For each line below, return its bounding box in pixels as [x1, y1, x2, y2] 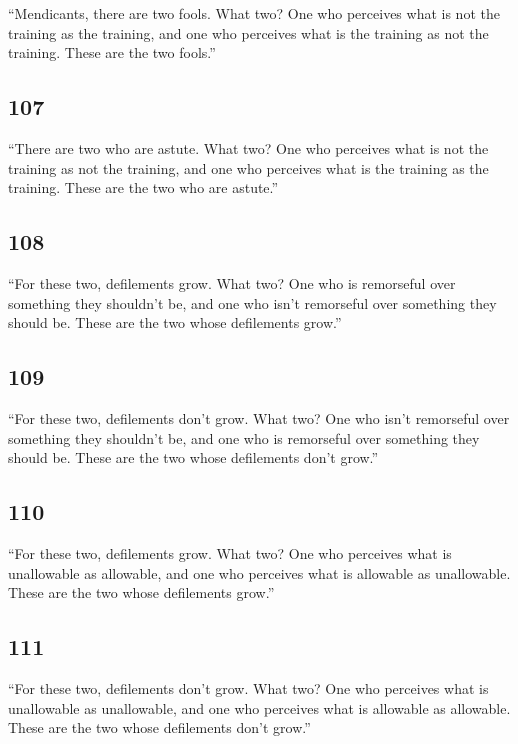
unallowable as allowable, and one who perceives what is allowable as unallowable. [8, 562, 511, 583]
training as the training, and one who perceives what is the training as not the [8, 22, 489, 43]
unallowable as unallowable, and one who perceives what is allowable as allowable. [8, 697, 511, 718]
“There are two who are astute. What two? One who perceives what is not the [8, 137, 489, 158]
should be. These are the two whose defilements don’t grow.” [8, 447, 379, 468]
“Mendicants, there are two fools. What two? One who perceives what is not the [8, 3, 500, 23]
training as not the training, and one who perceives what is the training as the [8, 157, 489, 178]
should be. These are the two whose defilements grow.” [8, 312, 342, 333]
